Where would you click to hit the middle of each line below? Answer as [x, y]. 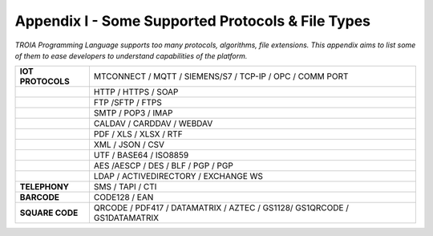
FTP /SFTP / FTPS [127, 103]
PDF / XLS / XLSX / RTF [138, 134]
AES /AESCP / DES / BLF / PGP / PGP [164, 166]
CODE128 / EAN [123, 197]
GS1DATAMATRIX [126, 218]
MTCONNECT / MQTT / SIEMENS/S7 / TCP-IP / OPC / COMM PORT [221, 76]
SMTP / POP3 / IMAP [133, 113]
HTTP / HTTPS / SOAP [136, 92]
